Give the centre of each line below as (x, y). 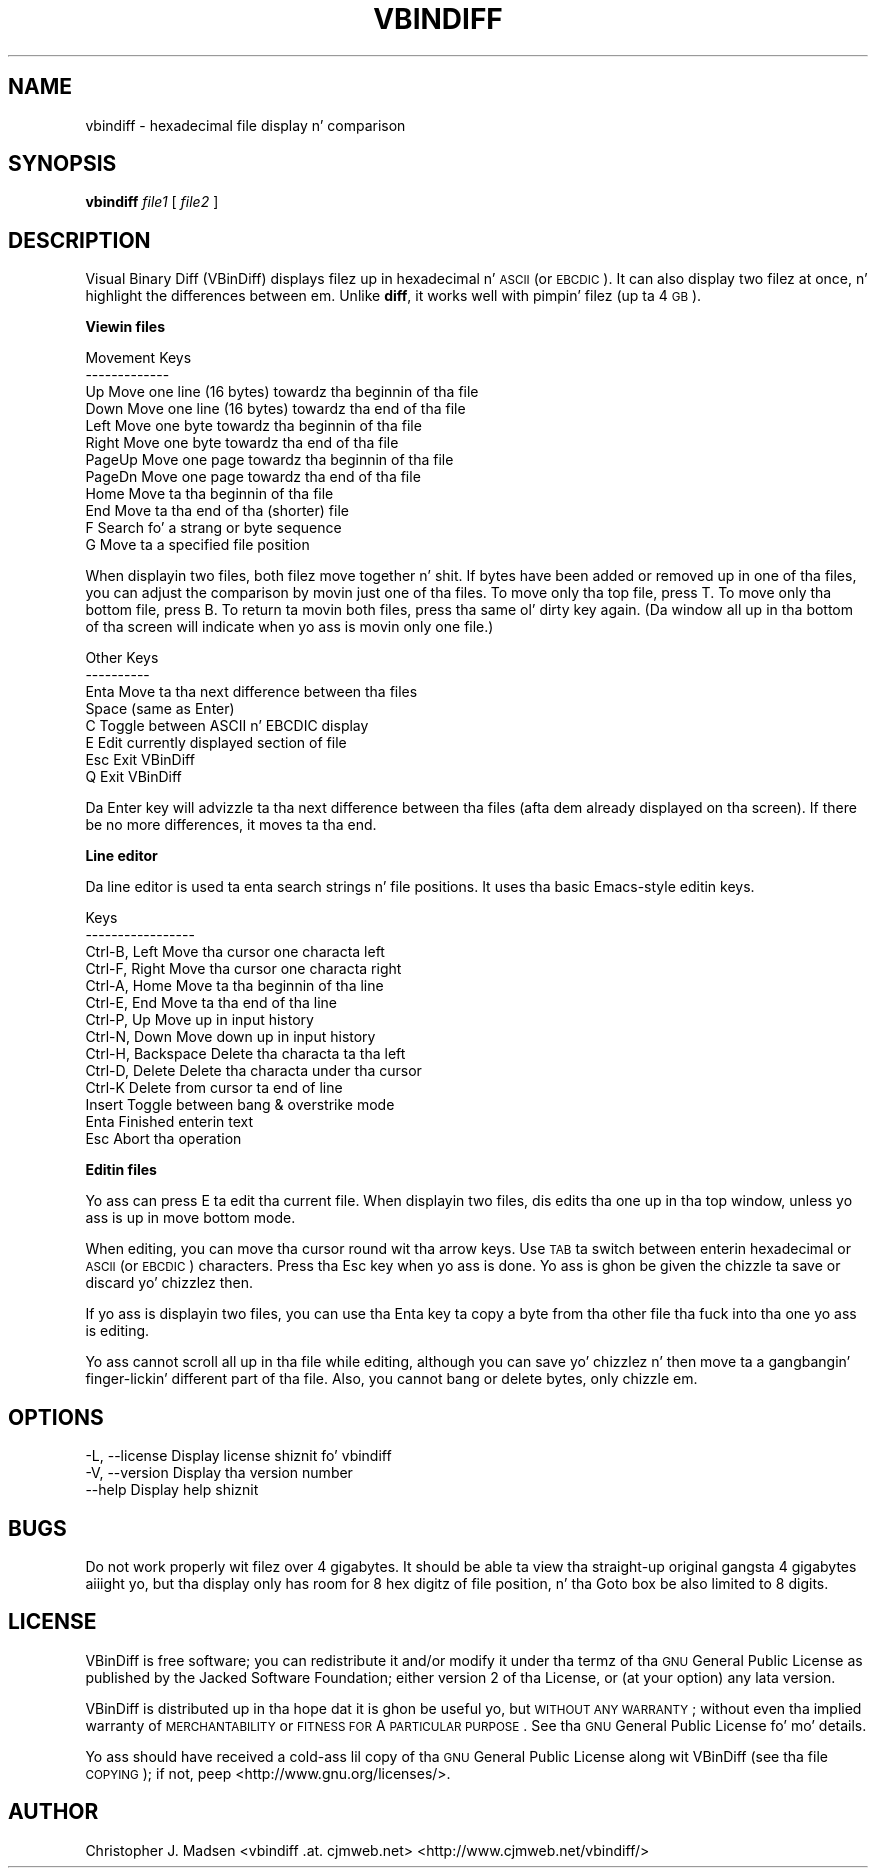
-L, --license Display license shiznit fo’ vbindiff (238, 1456)
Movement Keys (138, 358)
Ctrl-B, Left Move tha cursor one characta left (235, 952)
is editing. (117, 1331)
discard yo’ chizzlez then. (169, 1283)
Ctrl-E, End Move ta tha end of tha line (211, 1003)
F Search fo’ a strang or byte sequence (213, 528)
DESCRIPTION (79, 240)
